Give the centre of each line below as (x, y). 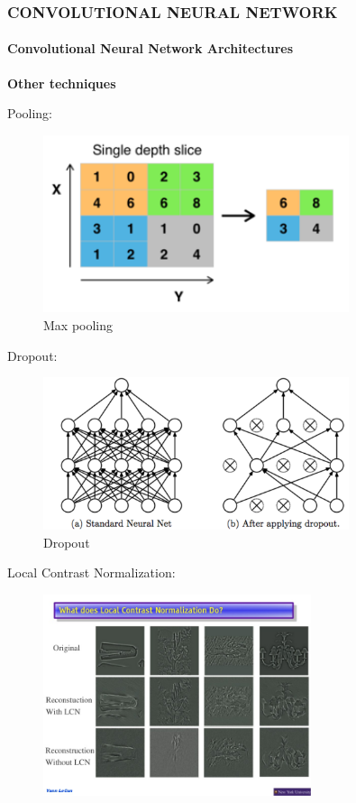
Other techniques (62, 83)
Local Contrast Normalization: (91, 572)
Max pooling (78, 325)
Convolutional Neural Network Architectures (151, 48)
